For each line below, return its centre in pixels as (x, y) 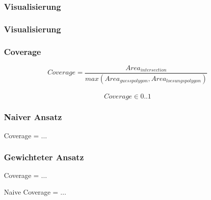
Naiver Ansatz (33, 117)
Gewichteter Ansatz (44, 157)
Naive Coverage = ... (35, 192)
